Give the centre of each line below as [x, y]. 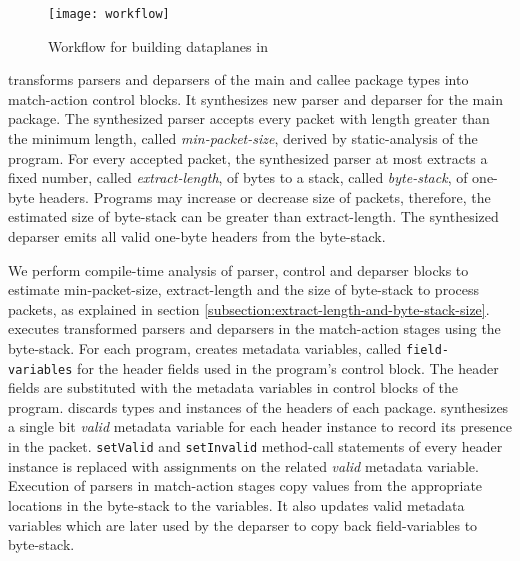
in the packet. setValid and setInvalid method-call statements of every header [255, 446]
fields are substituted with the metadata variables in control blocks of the [233, 387]
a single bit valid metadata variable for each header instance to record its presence [260, 426]
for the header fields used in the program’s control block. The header [288, 367]
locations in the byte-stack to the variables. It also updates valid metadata [236, 504]
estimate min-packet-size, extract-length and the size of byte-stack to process [244, 289]
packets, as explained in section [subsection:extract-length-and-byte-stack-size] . [249, 308]
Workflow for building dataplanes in [158, 45]
